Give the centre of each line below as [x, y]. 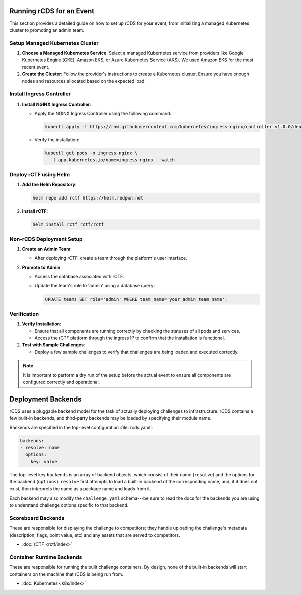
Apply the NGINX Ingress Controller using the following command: [103, 114]
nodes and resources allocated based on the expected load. [84, 81]
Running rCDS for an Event [52, 11]
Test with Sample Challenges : [53, 345]
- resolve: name [40, 448]
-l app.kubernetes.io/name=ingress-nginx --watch [113, 160]
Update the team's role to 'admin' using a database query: [95, 286]
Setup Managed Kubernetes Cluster [54, 43]
